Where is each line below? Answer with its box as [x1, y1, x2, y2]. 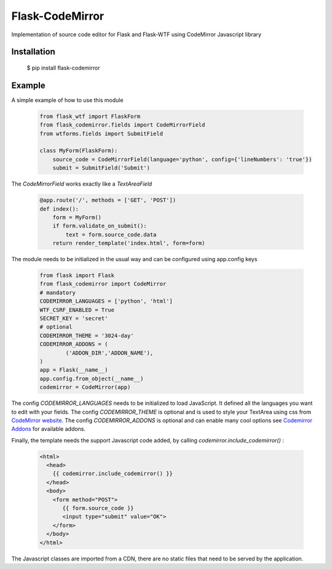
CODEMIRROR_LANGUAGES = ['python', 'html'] [39, 298, 173, 305]
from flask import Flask [39, 272, 115, 279]
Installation [11, 47, 55, 57]
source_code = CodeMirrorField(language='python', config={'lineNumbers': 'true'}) [52, 155, 312, 163]
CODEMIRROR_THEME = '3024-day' [39, 332, 135, 339]
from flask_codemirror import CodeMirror [39, 280, 167, 288]
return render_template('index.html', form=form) [52, 240, 205, 247]
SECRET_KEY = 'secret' [39, 315, 108, 322]
